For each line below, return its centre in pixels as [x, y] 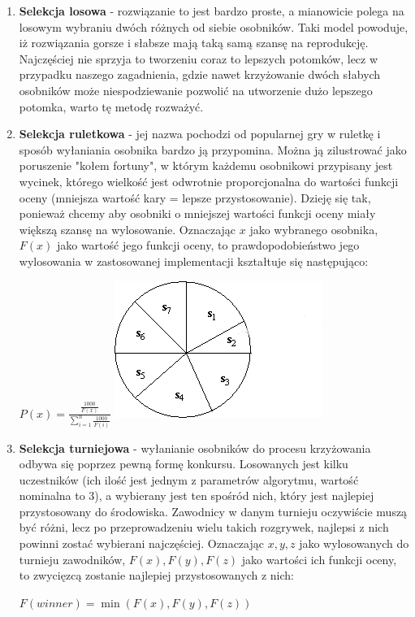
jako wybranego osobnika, [314, 229]
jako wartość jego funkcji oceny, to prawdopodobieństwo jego [208, 245]
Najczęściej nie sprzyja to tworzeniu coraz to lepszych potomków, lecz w [199, 58]
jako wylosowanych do [354, 543]
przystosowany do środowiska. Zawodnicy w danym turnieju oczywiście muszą [213, 511]
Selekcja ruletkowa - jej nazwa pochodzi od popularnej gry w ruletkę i [200, 134]
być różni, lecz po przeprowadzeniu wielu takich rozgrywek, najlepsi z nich [204, 527]
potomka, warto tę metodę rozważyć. [111, 106]
